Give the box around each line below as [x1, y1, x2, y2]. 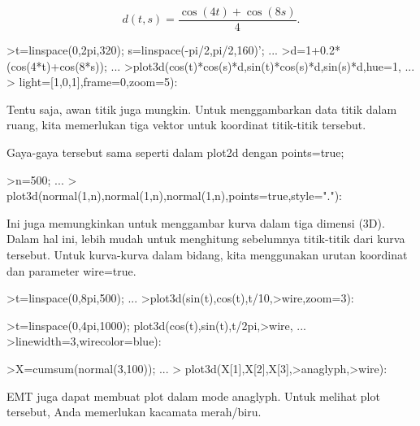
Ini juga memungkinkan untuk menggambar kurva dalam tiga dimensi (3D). [6, 214, 385, 231]
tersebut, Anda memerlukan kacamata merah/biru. [6, 403, 262, 420]
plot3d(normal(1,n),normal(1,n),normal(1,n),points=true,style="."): [6, 187, 343, 204]
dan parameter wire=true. [6, 262, 136, 279]
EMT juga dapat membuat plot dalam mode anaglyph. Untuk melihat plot [6, 387, 380, 404]
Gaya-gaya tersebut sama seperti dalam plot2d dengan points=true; [6, 144, 344, 161]
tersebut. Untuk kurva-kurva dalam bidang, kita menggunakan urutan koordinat [6, 246, 408, 263]
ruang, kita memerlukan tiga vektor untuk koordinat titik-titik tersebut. [6, 116, 366, 133]
